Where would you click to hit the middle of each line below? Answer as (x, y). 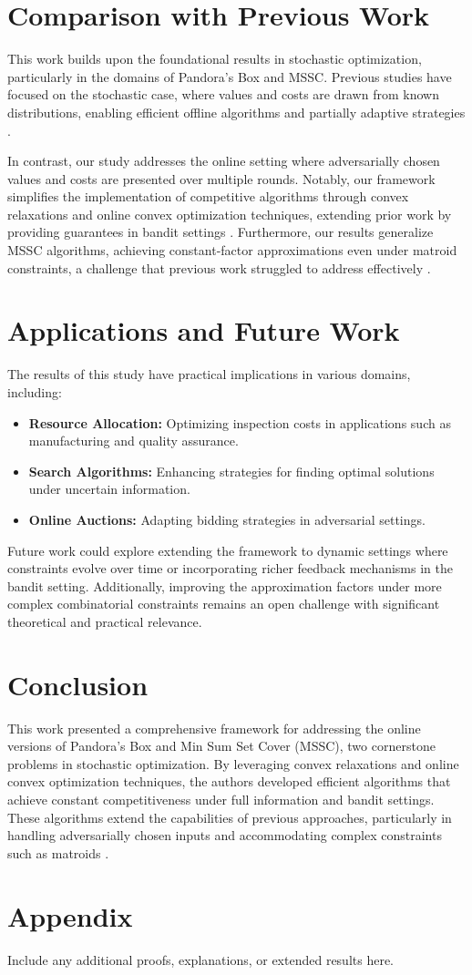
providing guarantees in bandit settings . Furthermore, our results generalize (221, 232)
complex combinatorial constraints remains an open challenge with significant (224, 604)
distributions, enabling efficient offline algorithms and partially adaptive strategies (236, 112)
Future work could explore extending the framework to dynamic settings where (228, 550)
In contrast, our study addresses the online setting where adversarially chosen (224, 161)
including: (35, 391)
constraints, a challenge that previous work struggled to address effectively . (219, 267)
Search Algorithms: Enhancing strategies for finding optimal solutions (231, 471)
